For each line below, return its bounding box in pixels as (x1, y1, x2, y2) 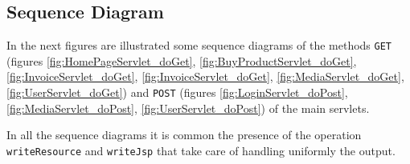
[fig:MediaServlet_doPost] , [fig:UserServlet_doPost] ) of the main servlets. (6, 99, 370, 116)
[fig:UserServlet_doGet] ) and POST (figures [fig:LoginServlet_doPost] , (6, 84, 348, 101)
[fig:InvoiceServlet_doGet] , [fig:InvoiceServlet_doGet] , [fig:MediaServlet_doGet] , (6, 68, 404, 85)
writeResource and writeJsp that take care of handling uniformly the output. (6, 142, 396, 158)
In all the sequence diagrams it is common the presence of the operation (6, 126, 362, 143)
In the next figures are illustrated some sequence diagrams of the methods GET (6, 37, 392, 54)
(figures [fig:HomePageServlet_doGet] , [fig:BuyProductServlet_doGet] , (6, 52, 357, 69)
